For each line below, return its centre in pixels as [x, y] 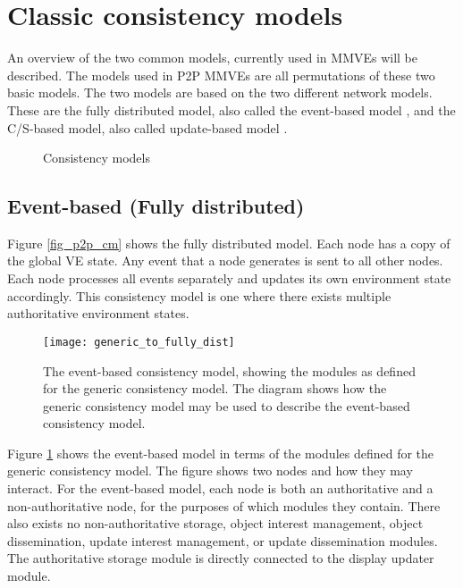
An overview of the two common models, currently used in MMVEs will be [213, 58]
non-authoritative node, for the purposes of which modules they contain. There [224, 505]
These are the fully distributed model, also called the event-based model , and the [231, 109]
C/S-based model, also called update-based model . [147, 127]
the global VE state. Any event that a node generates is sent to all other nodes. [225, 260]
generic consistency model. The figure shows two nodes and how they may [210, 470]
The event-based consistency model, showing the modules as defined [229, 370]
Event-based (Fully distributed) [156, 206]
